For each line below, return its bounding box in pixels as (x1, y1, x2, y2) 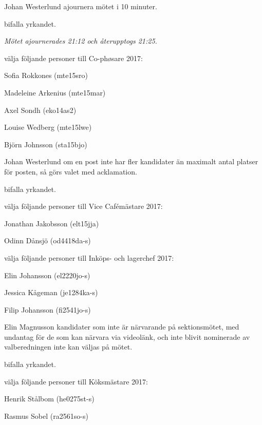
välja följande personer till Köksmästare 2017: (4, 376, 148, 387)
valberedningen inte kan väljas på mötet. (4, 341, 133, 352)
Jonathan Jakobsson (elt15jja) (4, 218, 99, 228)
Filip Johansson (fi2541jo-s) (4, 304, 91, 315)
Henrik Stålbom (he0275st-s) (4, 393, 95, 404)
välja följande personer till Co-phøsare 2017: (4, 52, 143, 63)
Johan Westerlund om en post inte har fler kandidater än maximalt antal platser (4, 156, 258, 167)
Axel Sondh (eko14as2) (4, 104, 77, 115)
